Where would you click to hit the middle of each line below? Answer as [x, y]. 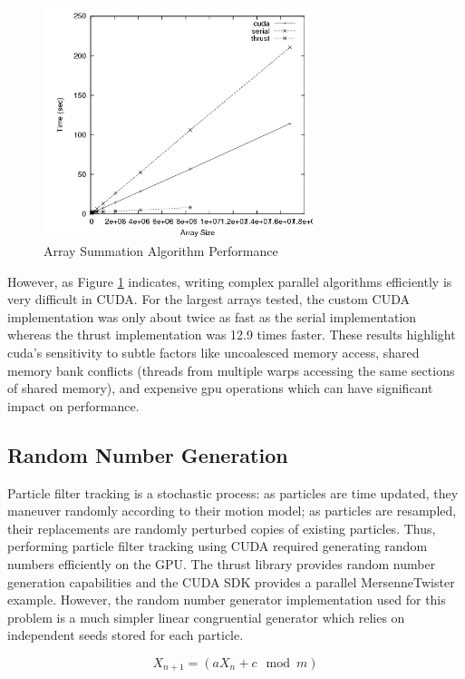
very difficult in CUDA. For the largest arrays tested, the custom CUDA [208, 299]
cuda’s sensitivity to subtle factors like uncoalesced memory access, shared [213, 352]
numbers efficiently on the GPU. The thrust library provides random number [222, 563]
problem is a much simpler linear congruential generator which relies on [206, 617]
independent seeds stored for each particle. [126, 635]
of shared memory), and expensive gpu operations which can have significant [220, 388]
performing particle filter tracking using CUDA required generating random [218, 546]
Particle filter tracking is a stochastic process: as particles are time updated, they [233, 492]
